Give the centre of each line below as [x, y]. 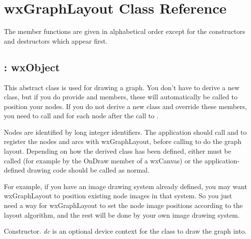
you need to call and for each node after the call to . [81, 116]
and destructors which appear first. [56, 40]
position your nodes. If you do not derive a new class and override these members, [125, 106]
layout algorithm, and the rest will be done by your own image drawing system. [122, 215]
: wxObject [32, 67]
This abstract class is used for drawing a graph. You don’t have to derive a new [122, 87]
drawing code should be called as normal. [88, 170]
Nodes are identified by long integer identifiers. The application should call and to [125, 132]
